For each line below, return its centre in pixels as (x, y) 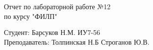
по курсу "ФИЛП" (31, 16)
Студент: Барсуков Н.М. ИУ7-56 (52, 32)
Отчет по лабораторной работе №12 (57, 6)
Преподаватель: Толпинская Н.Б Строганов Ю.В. (77, 42)
